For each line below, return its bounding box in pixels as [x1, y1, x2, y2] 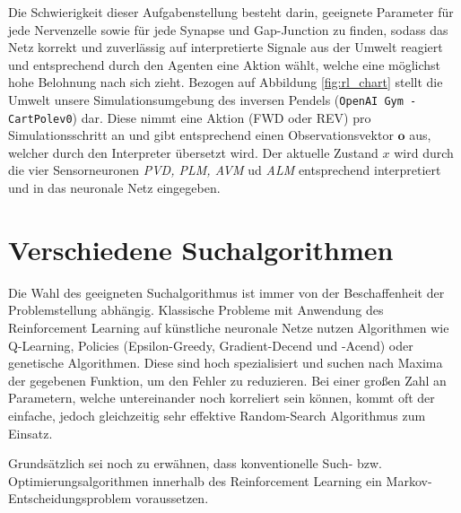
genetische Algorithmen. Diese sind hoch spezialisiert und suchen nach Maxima [8, 353, 443, 372]
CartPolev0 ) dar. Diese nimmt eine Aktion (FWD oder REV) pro [8, 108, 371, 126]
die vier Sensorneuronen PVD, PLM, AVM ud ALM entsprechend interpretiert [8, 161, 441, 179]
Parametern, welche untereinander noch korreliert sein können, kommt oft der [8, 388, 435, 407]
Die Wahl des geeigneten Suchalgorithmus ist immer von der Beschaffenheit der [8, 283, 445, 301]
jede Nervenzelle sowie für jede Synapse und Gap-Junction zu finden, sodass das [8, 20, 448, 39]
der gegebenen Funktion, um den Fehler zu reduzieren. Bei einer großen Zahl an [8, 370, 447, 389]
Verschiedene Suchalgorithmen [8, 230, 394, 267]
